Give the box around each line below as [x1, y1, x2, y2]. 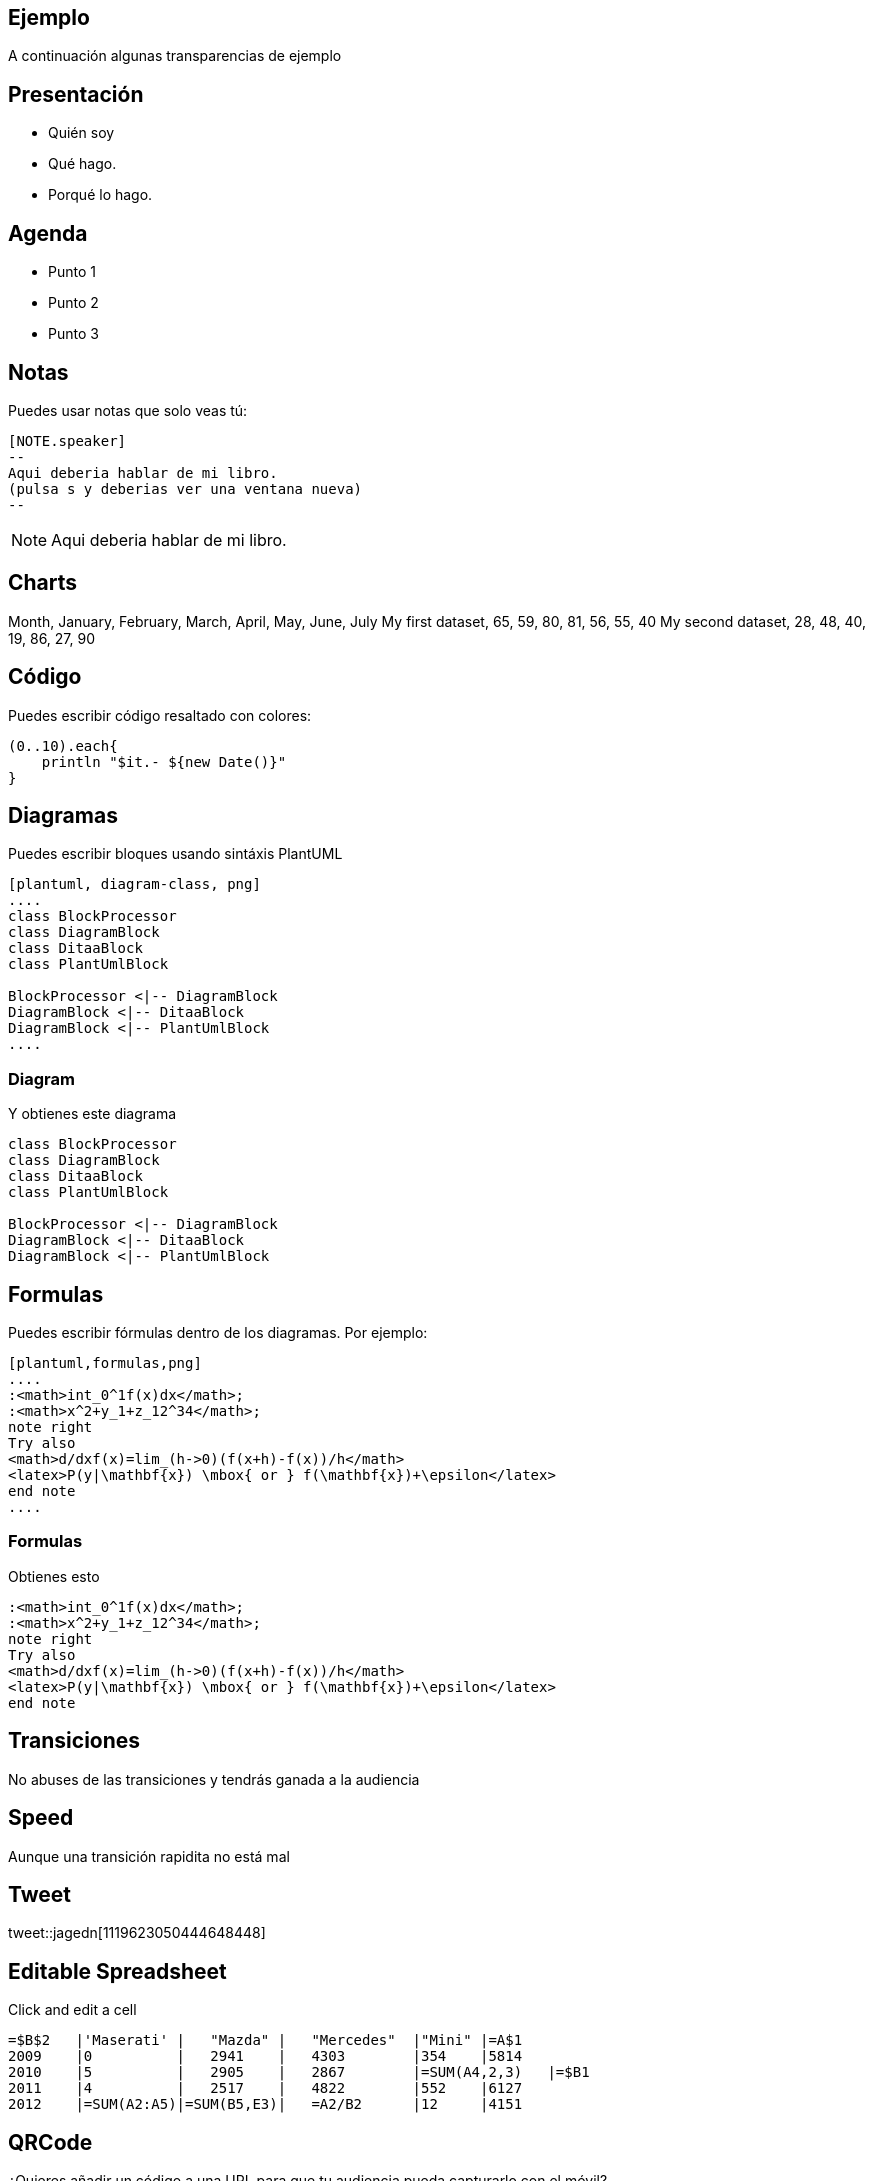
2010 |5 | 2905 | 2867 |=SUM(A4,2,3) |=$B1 [8, 2064, 590, 2081]
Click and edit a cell [8, 2001, 137, 2019]
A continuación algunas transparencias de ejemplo [8, 47, 342, 65]
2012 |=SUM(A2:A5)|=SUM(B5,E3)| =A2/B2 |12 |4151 [8, 2096, 523, 2113]
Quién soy [48, 124, 115, 142]
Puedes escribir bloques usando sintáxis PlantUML [8, 845, 343, 863]
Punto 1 [48, 263, 96, 281]
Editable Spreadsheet [8, 1958, 227, 1984]
